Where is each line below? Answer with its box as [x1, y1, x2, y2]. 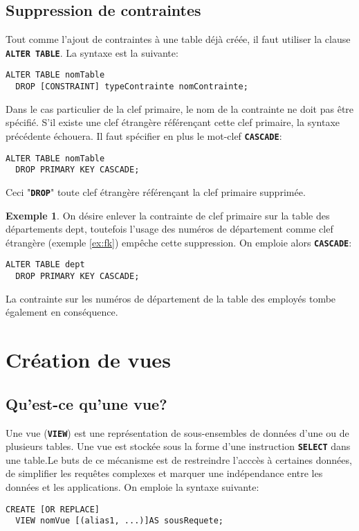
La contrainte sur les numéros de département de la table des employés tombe [6, 291, 336, 305]
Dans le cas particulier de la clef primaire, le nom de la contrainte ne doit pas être [6, 101, 354, 116]
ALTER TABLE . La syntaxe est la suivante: [6, 45, 178, 60]
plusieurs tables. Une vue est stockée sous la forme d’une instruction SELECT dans [6, 439, 351, 453]
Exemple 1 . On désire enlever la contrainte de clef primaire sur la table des [6, 208, 330, 222]
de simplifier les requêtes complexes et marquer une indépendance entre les [6, 466, 323, 480]
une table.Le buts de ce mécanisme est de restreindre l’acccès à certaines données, [6, 452, 352, 467]
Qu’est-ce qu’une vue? [6, 393, 167, 414]
